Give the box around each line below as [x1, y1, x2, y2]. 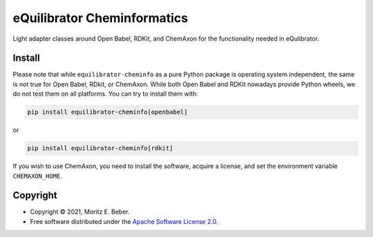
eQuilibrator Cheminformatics [12, 10, 189, 25]
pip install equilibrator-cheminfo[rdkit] [27, 145, 173, 152]
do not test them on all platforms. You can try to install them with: [12, 90, 198, 98]
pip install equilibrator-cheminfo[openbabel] [27, 108, 188, 116]
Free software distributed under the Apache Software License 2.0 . [30, 217, 218, 225]
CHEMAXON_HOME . [12, 172, 62, 180]
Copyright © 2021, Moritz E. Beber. [30, 207, 131, 216]
